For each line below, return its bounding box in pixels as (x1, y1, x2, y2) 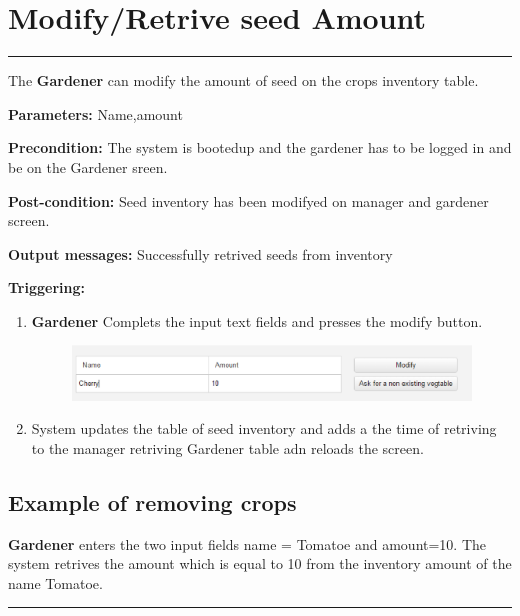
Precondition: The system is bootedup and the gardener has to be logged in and (8, 137, 512, 158)
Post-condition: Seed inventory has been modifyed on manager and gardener (8, 190, 489, 211)
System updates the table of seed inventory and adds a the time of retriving (31, 418, 497, 439)
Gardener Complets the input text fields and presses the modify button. (31, 310, 483, 331)
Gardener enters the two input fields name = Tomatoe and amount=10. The (8, 533, 487, 554)
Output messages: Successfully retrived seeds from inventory (8, 243, 393, 264)
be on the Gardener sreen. (8, 156, 168, 177)
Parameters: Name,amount (8, 103, 183, 124)
